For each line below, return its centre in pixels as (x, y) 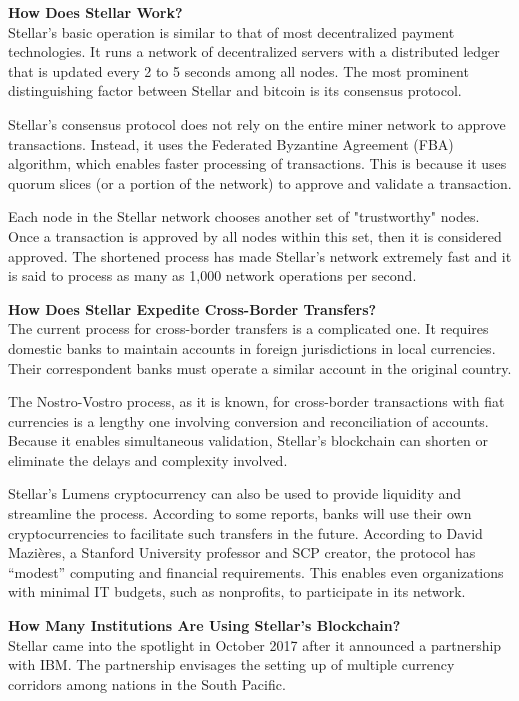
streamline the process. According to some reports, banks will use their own (240, 513)
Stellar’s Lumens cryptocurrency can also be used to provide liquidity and (235, 493)
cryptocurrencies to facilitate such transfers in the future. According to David (245, 532)
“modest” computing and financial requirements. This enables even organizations (256, 571)
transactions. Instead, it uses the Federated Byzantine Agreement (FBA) (231, 143)
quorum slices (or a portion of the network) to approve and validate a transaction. (260, 182)
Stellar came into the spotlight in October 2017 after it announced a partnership (255, 644)
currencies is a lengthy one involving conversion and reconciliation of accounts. (248, 420)
